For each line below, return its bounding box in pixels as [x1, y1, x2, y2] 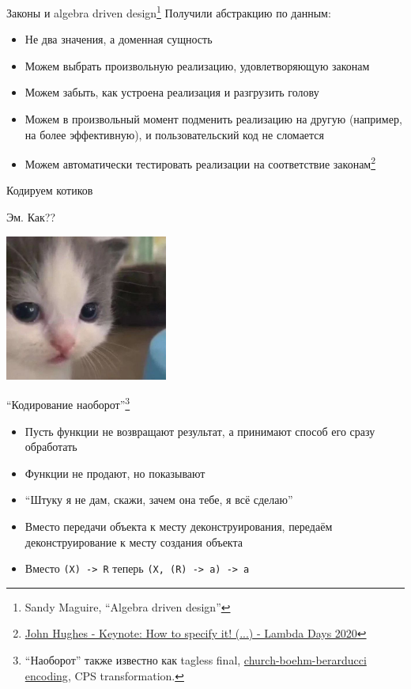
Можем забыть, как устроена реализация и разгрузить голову [25, 84, 319, 100]
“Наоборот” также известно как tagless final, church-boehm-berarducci [25, 652, 367, 668]
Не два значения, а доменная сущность [25, 31, 213, 47]
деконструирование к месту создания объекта [25, 533, 243, 550]
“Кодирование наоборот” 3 [6, 394, 130, 412]
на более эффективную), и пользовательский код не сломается [25, 126, 325, 142]
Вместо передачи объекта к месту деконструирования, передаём [25, 517, 333, 534]
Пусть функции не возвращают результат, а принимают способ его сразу [25, 422, 375, 439]
